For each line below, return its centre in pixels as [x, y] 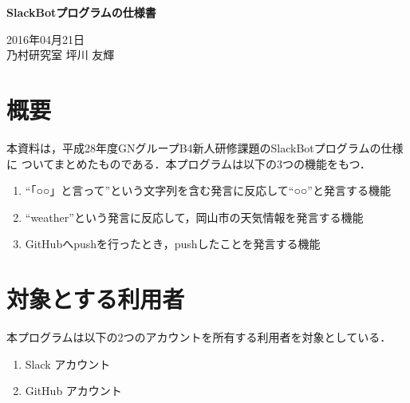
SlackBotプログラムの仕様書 [81, 12]
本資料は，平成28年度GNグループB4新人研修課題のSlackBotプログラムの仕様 [205, 147]
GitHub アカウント [73, 391]
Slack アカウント [68, 363]
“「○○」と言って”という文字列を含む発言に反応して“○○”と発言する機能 [208, 190]
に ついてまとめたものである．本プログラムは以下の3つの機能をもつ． [189, 163]
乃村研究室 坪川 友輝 [61, 55]
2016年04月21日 [45, 39]
